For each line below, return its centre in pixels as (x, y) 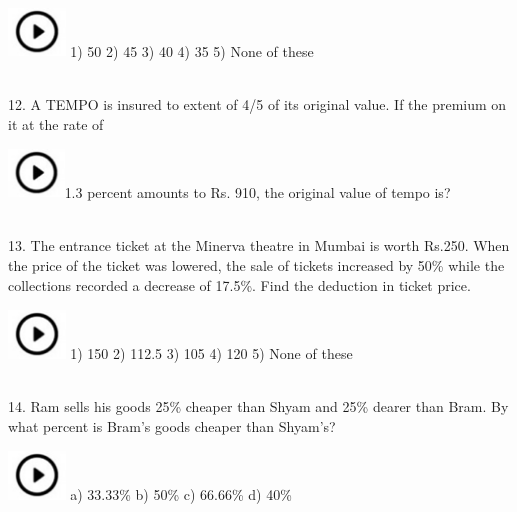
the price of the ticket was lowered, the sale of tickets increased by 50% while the (256, 264)
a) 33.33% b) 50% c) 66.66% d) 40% (181, 494)
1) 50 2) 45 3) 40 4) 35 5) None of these (192, 50)
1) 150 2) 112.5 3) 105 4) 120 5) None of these (211, 353)
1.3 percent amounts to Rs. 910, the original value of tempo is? (257, 192)
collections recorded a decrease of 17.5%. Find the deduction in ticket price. (239, 284)
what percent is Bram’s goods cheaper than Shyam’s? (172, 425)
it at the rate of (56, 123)
